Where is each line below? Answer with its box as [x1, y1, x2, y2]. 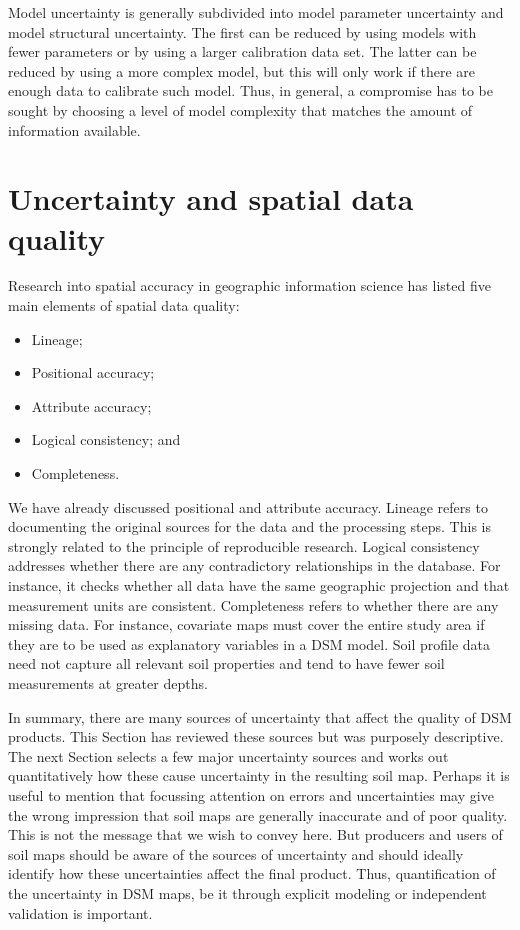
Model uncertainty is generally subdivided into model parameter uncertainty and [8, 2, 504, 22]
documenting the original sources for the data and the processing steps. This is [8, 516, 491, 537]
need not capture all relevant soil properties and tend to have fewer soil [8, 653, 445, 674]
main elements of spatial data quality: [8, 295, 240, 316]
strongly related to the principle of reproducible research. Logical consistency [8, 535, 480, 556]
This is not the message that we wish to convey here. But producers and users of [8, 824, 503, 845]
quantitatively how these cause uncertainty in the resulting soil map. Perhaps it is [8, 765, 510, 786]
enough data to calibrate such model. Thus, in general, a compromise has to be [8, 80, 493, 101]
